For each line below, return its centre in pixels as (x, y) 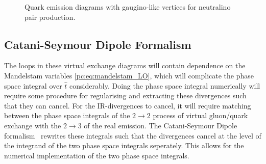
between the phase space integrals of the (67, 115)
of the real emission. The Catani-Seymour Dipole (161, 125)
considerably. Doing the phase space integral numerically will (165, 85)
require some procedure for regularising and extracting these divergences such (125, 95)
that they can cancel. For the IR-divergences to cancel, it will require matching (128, 105)
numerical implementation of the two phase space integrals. (97, 155)
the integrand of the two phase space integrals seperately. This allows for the (124, 145)
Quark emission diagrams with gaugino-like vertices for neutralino (128, 7)
